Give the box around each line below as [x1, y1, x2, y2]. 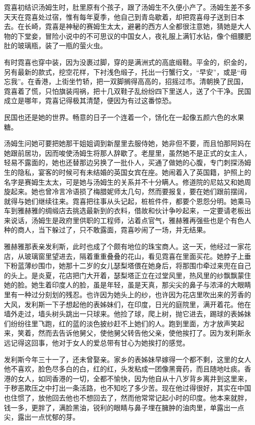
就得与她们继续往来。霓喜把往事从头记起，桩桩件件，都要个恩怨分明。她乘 [4, 196, 244, 206]
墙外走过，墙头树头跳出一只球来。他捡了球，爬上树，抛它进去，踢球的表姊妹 [4, 309, 251, 319]
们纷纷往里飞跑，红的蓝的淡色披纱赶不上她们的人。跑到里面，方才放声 [4, 318, 230, 328]
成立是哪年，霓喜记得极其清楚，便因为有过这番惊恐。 [4, 95, 176, 106]
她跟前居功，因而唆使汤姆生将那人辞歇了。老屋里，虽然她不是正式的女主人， [4, 147, 251, 158]
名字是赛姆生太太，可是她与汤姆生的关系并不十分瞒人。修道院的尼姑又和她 [4, 176, 244, 187]
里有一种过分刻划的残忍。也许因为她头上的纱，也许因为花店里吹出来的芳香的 [4, 289, 251, 300]
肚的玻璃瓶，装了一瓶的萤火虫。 [4, 40, 107, 51]
